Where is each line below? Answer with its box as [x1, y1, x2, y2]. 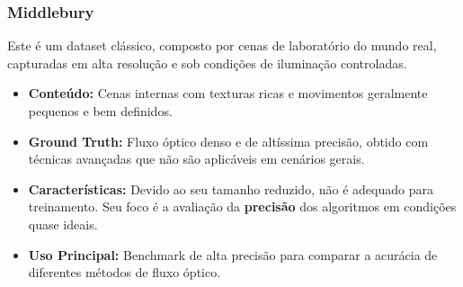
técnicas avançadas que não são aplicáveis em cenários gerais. [28, 149, 365, 168]
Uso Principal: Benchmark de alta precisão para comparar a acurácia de [28, 245, 438, 264]
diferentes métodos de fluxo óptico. [28, 263, 221, 282]
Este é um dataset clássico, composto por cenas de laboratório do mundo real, [7, 36, 437, 55]
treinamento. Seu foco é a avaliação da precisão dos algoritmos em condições [28, 197, 457, 216]
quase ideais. [28, 214, 98, 233]
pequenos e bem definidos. [28, 102, 173, 120]
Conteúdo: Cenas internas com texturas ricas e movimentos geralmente [28, 84, 428, 103]
